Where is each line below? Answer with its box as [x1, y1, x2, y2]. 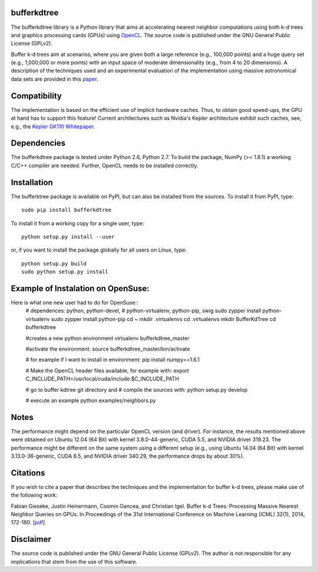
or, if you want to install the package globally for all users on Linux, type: [11, 246, 187, 253]
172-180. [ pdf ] [11, 519, 45, 526]
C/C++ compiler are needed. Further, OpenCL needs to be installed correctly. [11, 162, 198, 169]
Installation [11, 177, 53, 187]
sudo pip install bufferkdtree [21, 207, 112, 213]
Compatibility [11, 91, 62, 101]
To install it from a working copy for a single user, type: [11, 220, 144, 227]
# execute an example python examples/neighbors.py [25, 396, 156, 404]
